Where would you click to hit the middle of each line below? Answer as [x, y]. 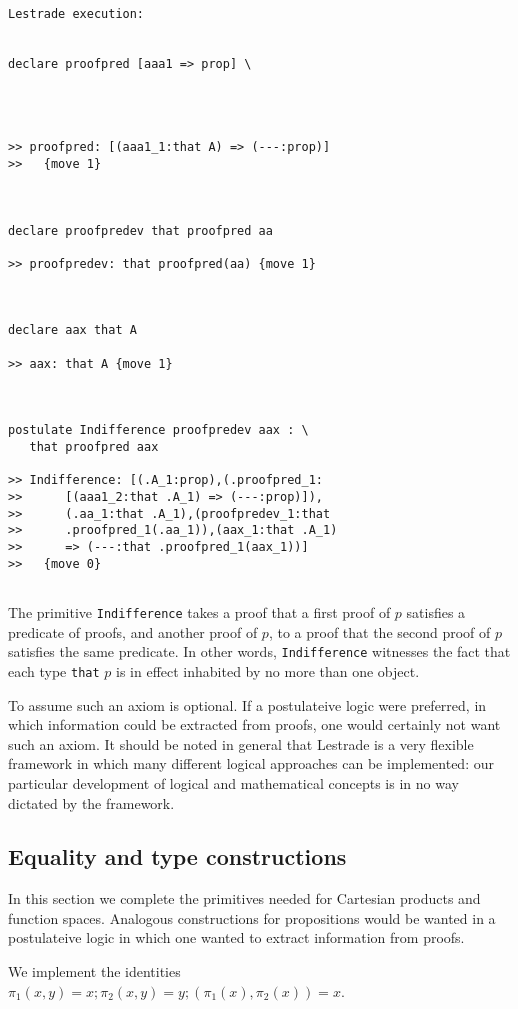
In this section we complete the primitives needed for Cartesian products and [244, 898]
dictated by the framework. [91, 802]
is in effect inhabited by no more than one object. [268, 670]
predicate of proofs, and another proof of [133, 631]
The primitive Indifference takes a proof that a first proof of [199, 611]
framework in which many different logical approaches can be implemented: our [251, 763]
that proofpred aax [94, 447]
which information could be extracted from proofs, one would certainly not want [254, 724]
